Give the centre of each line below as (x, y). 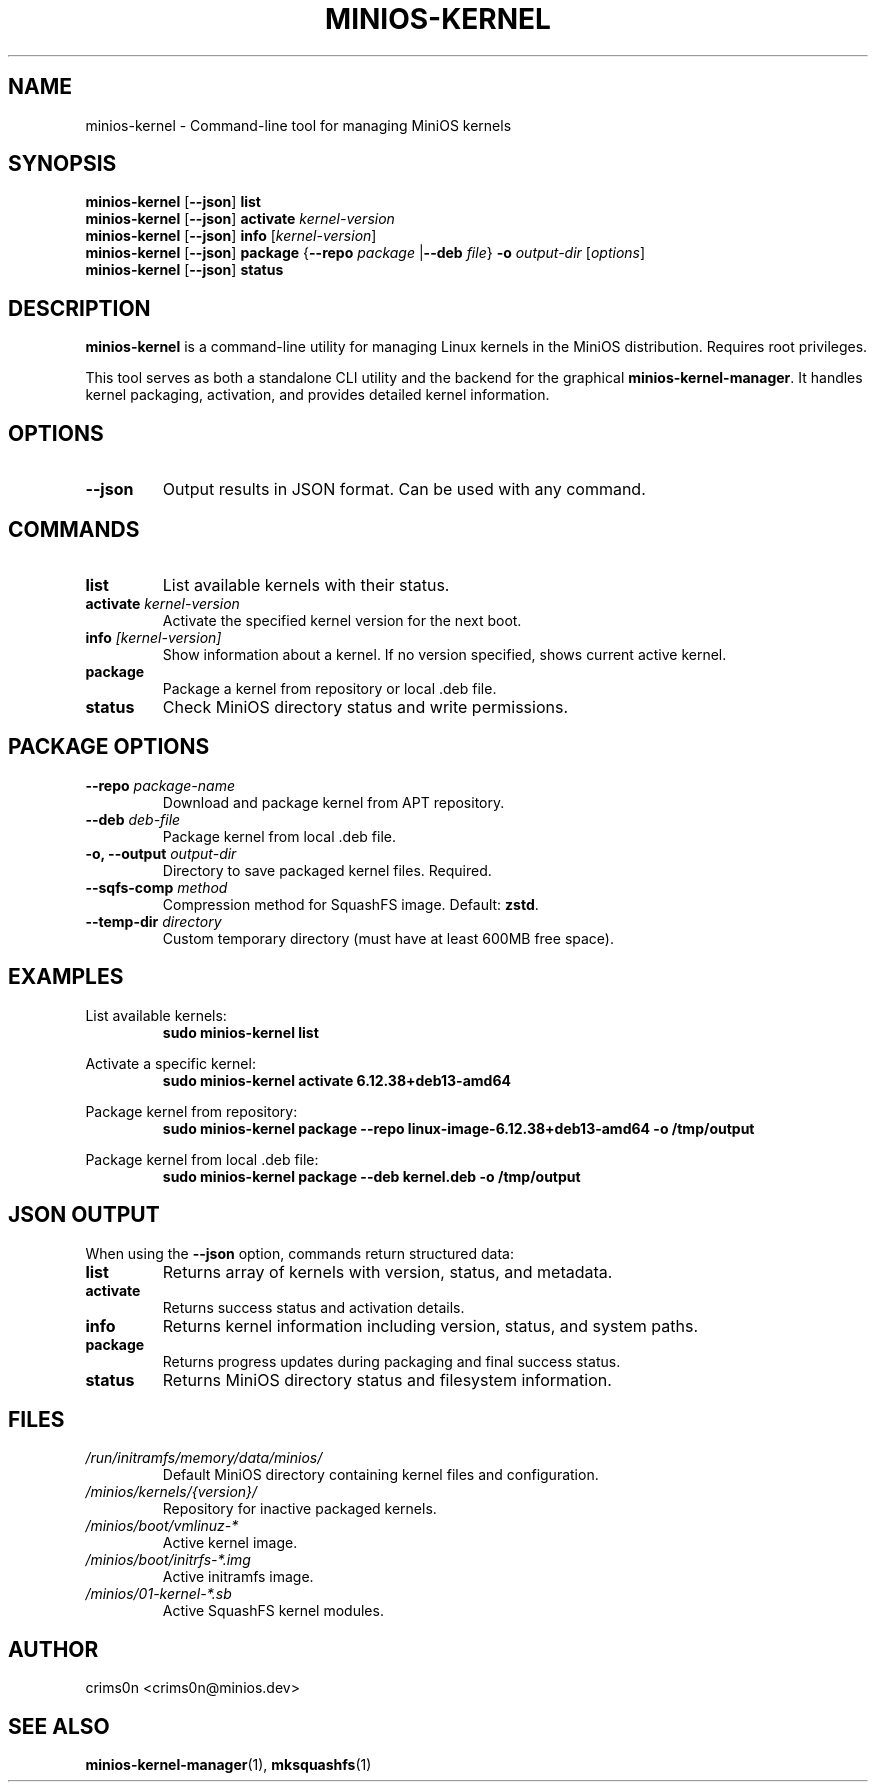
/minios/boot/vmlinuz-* (162, 1526)
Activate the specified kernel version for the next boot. (342, 620)
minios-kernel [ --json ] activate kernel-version (240, 219)
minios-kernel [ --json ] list (173, 202)
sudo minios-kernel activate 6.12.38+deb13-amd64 (336, 1080)
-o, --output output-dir (161, 853)
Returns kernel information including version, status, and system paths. (430, 1325)
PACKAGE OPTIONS (109, 747)
